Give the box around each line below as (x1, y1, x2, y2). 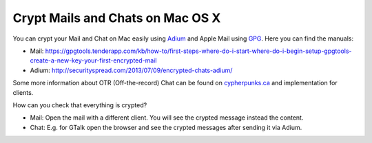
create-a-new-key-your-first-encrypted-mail (30, 56, 157, 65)
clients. (12, 88, 34, 96)
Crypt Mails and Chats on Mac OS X (12, 10, 221, 25)
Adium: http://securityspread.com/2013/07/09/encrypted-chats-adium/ (30, 66, 233, 74)
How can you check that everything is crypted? (12, 100, 147, 109)
